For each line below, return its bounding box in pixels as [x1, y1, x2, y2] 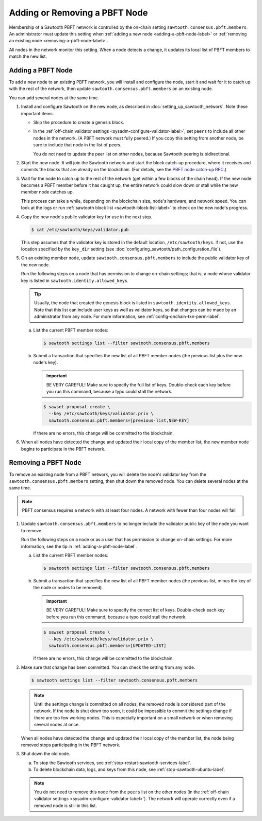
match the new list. [9, 53, 47, 59]
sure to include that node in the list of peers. [33, 142, 122, 148]
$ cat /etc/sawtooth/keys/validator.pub [31, 227, 129, 232]
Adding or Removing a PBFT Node [9, 7, 148, 18]
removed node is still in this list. [34, 803, 97, 808]
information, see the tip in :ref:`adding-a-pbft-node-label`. [21, 543, 137, 549]
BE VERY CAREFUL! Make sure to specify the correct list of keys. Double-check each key [46, 607, 225, 613]
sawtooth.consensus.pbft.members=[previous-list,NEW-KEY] [49, 418, 190, 423]
